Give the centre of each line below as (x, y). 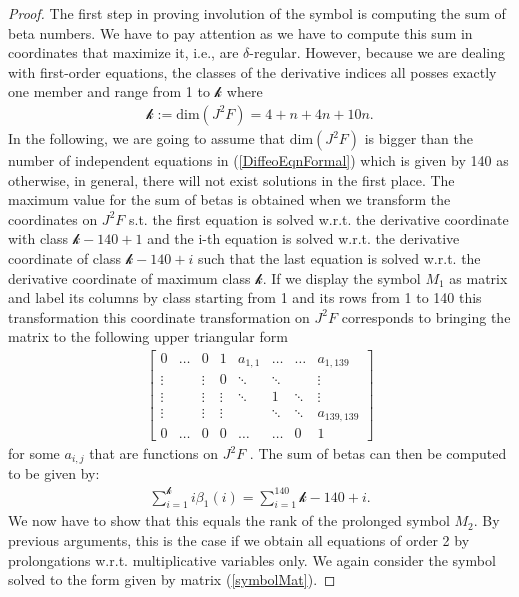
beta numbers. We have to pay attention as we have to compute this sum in (240, 32)
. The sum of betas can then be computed (378, 453)
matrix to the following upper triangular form (148, 336)
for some (34, 453)
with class (38, 238)
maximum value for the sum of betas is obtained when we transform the (229, 199)
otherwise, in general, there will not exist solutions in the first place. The (231, 179)
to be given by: (54, 473)
